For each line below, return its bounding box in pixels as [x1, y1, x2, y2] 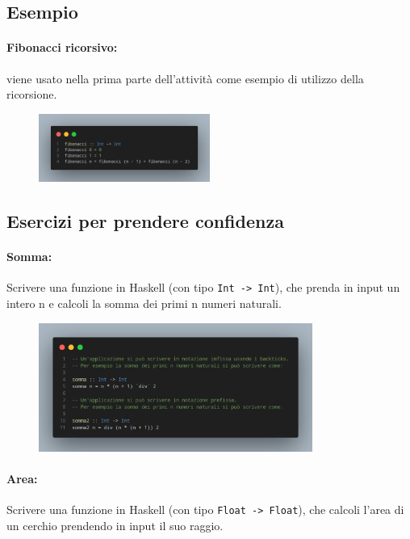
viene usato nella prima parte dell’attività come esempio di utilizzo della [6, 69, 364, 86]
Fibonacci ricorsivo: [6, 39, 118, 56]
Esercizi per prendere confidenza [6, 208, 284, 234]
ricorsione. [6, 86, 57, 103]
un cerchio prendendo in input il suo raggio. [6, 516, 224, 533]
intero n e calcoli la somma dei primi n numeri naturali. [6, 295, 282, 312]
